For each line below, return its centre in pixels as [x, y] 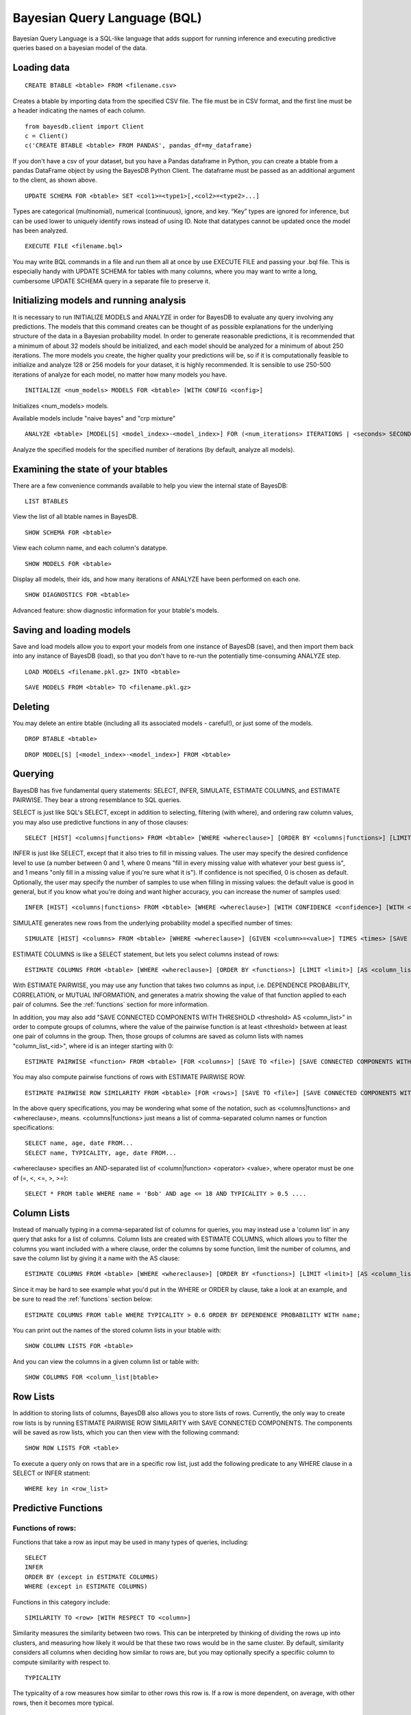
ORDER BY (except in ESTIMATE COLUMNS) [92, 1577]
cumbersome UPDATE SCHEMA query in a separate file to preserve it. [111, 281]
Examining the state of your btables [90, 469]
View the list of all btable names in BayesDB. [75, 517]
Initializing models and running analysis [99, 301]
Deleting [31, 707]
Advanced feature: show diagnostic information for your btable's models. [116, 610]
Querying [33, 774]
